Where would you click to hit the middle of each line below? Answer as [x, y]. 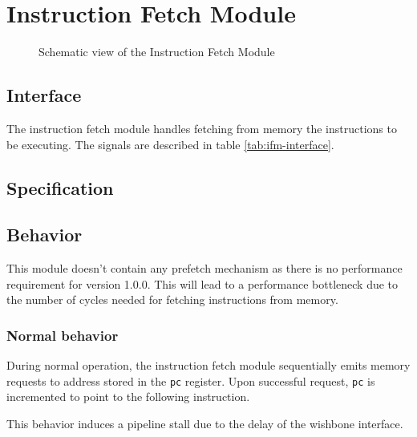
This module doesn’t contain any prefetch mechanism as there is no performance [204, 268]
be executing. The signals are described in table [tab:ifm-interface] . [170, 144]
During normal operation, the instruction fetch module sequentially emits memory [208, 365]
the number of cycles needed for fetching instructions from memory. [172, 299]
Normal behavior [63, 335]
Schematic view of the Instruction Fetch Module [157, 52]
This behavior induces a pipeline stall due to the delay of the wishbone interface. [205, 423]
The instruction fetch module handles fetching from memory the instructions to [202, 128]
